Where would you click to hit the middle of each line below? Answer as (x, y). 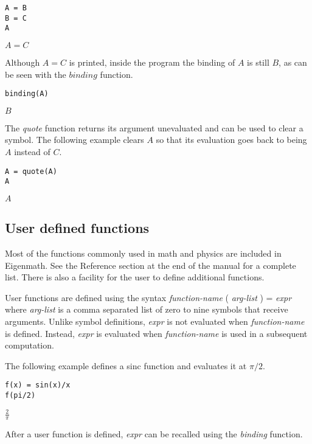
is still (258, 62)
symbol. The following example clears (75, 140)
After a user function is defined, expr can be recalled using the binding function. (154, 434)
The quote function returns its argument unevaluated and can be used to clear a (154, 127)
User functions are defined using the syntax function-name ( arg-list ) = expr (148, 297)
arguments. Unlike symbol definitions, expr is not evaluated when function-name (155, 321)
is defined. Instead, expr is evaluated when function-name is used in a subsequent (156, 333)
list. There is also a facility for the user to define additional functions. (135, 277)
